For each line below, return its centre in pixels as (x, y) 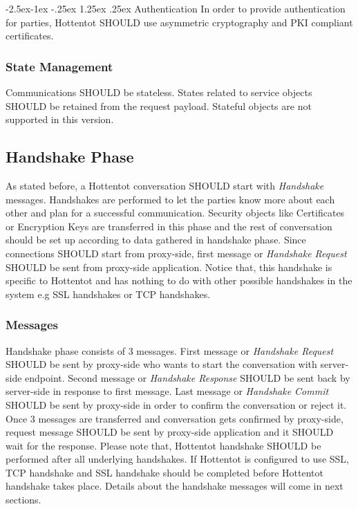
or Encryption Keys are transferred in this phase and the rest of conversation (169, 226)
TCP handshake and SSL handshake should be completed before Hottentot (164, 472)
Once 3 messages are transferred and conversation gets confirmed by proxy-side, (175, 418)
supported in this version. (60, 119)
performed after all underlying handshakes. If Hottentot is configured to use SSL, (177, 459)
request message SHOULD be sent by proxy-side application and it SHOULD (170, 432)
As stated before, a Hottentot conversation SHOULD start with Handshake (165, 185)
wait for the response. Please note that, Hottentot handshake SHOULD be (163, 445)
